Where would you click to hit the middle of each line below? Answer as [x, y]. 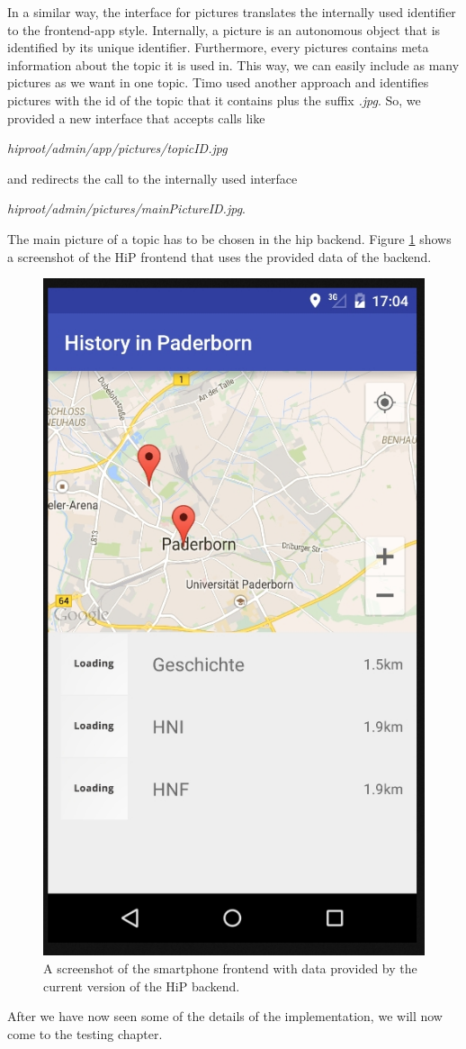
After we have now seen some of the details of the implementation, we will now [225, 1016]
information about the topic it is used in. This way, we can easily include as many [233, 64]
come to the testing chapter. [85, 1033]
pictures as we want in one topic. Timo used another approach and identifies [218, 82]
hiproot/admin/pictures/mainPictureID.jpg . [127, 208]
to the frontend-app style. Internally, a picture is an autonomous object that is [224, 29]
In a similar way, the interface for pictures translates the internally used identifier [232, 12]
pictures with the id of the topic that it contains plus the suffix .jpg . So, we [214, 99]
